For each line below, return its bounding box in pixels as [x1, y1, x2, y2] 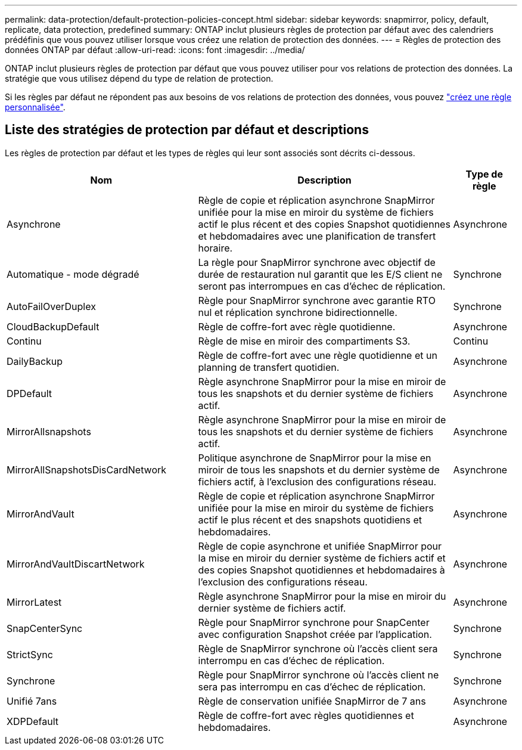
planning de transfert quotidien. [198, 361, 340, 373]
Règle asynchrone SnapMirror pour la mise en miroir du [198, 590, 446, 602]
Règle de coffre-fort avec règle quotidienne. [198, 320, 396, 333]
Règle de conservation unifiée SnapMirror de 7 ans [198, 695, 426, 707]
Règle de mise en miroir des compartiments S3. [198, 334, 411, 347]
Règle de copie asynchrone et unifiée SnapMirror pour [198, 540, 442, 552]
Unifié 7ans [7, 695, 57, 707]
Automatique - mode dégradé [7, 268, 139, 280]
